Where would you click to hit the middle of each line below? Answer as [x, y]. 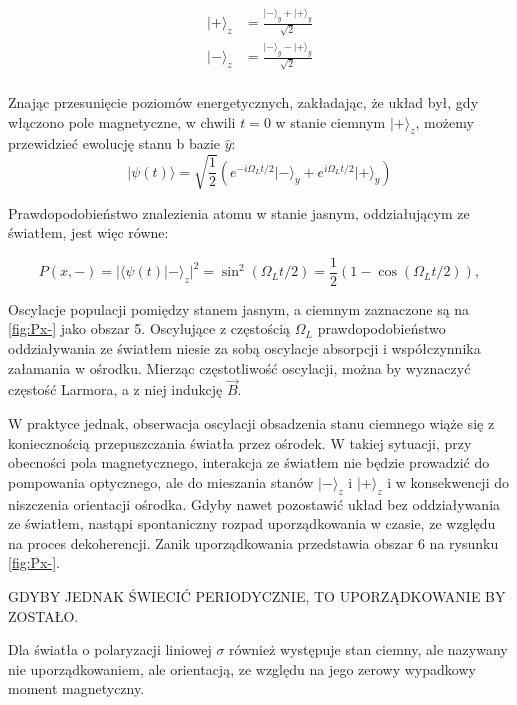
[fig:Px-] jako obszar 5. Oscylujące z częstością [149, 328]
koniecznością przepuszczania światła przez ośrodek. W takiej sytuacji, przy [240, 442]
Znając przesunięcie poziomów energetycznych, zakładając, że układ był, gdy [243, 102]
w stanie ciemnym [330, 121]
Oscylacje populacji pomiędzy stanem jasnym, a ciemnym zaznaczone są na [239, 308]
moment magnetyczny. [76, 688]
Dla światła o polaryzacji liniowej [110, 649]
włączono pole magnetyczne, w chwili [122, 121]
